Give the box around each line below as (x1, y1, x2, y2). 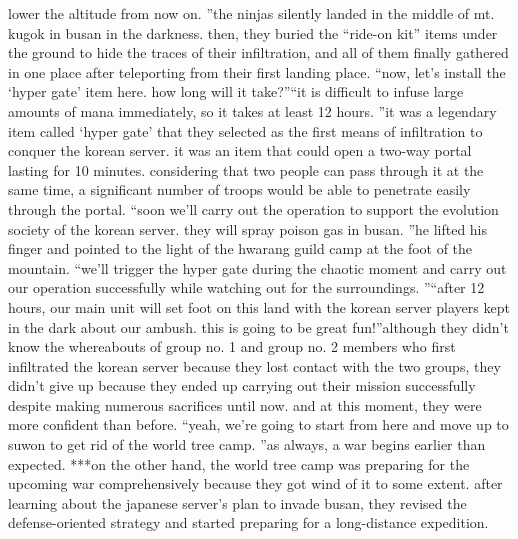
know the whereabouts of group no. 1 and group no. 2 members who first (8, 336, 456, 357)
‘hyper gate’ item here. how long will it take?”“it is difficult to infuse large (8, 81, 464, 102)
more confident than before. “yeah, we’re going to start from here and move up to (8, 414, 509, 435)
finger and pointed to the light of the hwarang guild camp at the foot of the (8, 238, 473, 259)
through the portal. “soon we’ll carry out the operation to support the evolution (8, 198, 499, 219)
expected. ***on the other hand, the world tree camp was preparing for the (8, 453, 470, 474)
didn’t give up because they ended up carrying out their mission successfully (8, 375, 476, 396)
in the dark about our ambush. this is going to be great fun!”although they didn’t (8, 316, 509, 337)
